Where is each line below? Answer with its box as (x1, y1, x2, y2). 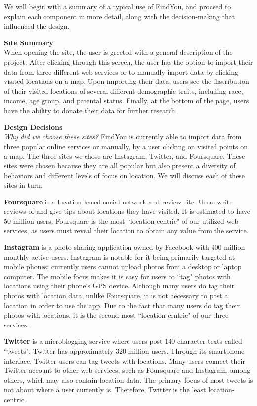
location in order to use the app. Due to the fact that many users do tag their (4, 300, 240, 310)
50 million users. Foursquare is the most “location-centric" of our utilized (4, 215, 224, 226)
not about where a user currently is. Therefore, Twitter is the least (4, 384, 206, 395)
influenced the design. (4, 21, 70, 31)
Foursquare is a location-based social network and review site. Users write (4, 196, 233, 206)
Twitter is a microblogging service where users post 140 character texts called (4, 336, 242, 346)
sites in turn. (4, 180, 43, 190)
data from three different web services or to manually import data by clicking (4, 66, 239, 77)
